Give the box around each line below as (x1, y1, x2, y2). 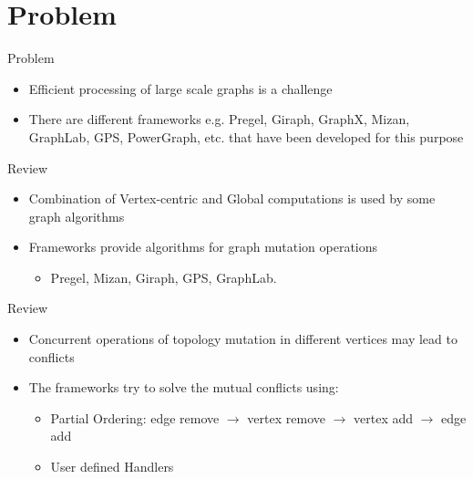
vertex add (354, 408, 414, 427)
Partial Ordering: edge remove (50, 408, 220, 427)
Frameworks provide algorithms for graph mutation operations (28, 237, 378, 256)
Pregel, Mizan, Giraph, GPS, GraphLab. (50, 267, 277, 286)
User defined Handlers (50, 457, 174, 476)
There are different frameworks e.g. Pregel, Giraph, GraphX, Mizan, (28, 109, 410, 129)
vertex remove (247, 408, 325, 427)
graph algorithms (28, 206, 125, 225)
